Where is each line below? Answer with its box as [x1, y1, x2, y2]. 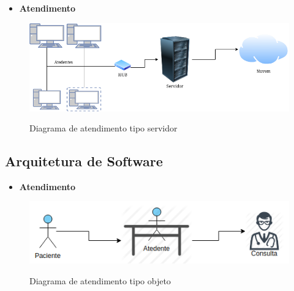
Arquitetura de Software [5, 152, 163, 171]
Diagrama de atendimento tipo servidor [29, 122, 178, 134]
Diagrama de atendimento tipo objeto [29, 274, 171, 287]
